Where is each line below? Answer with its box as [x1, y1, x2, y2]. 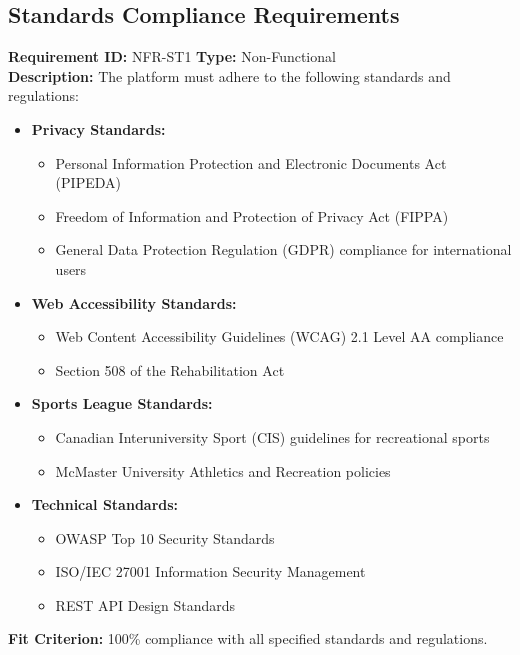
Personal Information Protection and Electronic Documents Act [55, 152, 447, 173]
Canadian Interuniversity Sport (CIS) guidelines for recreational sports [55, 426, 490, 447]
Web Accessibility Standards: [31, 292, 237, 313]
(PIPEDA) [55, 172, 121, 193]
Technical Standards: [31, 494, 179, 515]
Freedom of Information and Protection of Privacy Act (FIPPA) [55, 205, 449, 226]
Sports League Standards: [31, 393, 213, 414]
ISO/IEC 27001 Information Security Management [55, 561, 366, 582]
